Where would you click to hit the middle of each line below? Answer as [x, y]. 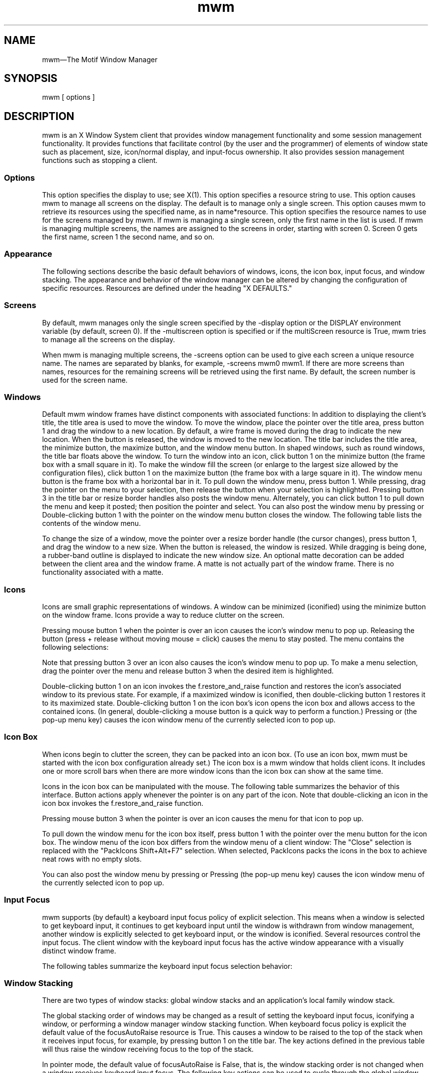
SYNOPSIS [31, 79]
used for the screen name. [85, 380]
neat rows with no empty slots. [92, 859]
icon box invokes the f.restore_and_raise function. [123, 803]
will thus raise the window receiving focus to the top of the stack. [148, 1049]
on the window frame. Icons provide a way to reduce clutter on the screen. [163, 615]
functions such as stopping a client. [100, 160]
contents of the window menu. [91, 523]
